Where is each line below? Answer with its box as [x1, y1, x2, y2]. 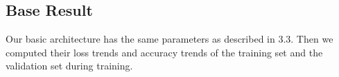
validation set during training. [6, 58, 133, 73]
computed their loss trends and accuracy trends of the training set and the [6, 45, 323, 59]
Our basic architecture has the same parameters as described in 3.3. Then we [6, 32, 333, 46]
